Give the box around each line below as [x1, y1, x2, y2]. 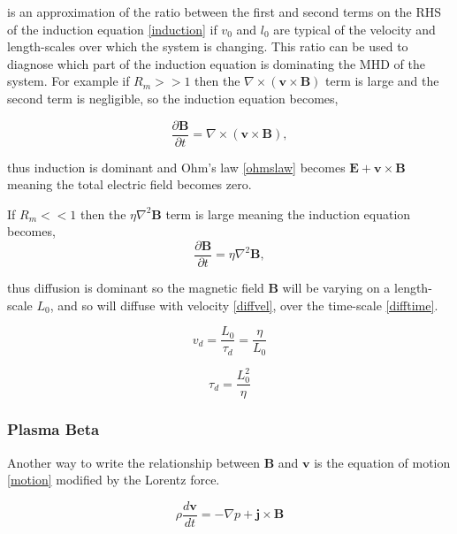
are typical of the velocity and [273, 19, 436, 38]
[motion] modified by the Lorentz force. [7, 470, 220, 489]
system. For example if [7, 72, 130, 90]
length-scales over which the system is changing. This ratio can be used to [7, 37, 408, 56]
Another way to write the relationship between [7, 453, 261, 471]
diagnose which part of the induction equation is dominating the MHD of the [7, 54, 425, 72]
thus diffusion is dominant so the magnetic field [7, 278, 264, 297]
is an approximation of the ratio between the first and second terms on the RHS [7, 3, 442, 20]
